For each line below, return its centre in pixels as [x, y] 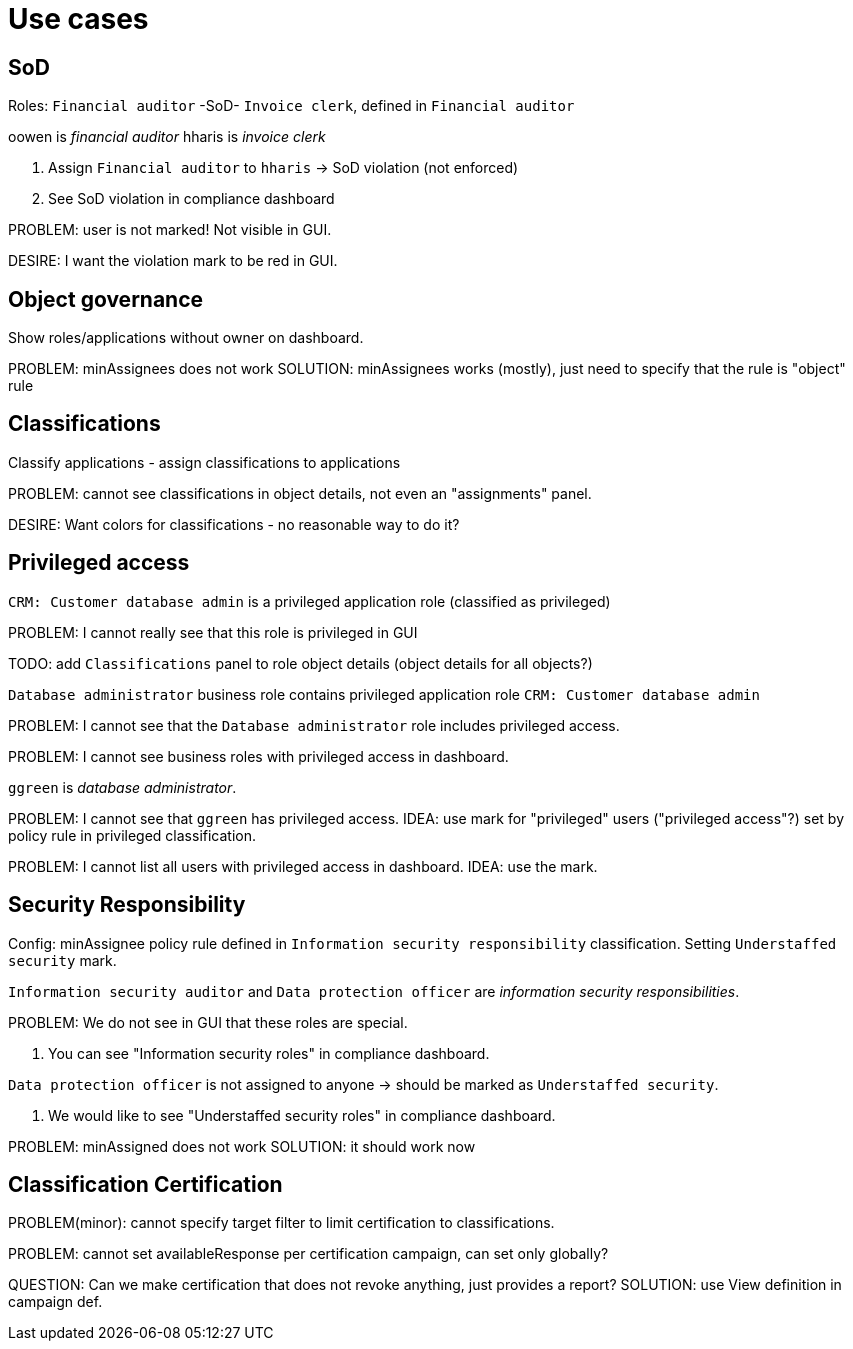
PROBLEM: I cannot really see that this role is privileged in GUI [213, 632]
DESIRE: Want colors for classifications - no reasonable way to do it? [234, 524]
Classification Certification [145, 1184]
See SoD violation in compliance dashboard [191, 199]
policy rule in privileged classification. [132, 835]
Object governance [106, 299]
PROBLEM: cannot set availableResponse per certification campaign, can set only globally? [308, 1254]
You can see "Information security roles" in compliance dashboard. [269, 1053]
